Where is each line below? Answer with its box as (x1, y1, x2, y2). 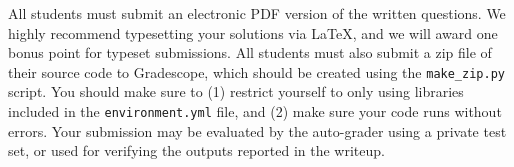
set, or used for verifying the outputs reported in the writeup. (8, 140, 385, 161)
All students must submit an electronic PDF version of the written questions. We (8, 3, 506, 23)
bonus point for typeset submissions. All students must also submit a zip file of (8, 42, 492, 63)
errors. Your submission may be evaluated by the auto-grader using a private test (8, 120, 507, 141)
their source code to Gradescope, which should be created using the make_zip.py (8, 61, 505, 82)
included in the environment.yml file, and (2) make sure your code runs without (8, 101, 502, 122)
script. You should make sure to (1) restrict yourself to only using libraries (8, 81, 464, 102)
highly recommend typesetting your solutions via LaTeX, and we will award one (8, 22, 498, 43)
